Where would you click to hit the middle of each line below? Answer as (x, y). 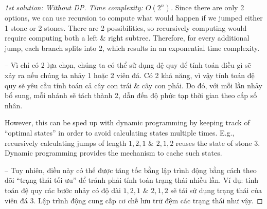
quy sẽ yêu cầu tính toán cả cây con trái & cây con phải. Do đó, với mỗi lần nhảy (133, 85)
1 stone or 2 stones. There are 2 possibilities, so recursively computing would (126, 27)
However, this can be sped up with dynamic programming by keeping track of (127, 122)
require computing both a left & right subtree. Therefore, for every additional (127, 38)
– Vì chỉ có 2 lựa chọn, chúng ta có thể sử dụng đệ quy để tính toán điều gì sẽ (128, 65)
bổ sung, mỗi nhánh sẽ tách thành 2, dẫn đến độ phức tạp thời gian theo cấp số (131, 95)
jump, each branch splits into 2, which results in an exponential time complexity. (132, 47)
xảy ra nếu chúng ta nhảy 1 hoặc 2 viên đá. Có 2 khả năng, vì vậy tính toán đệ (130, 75)
